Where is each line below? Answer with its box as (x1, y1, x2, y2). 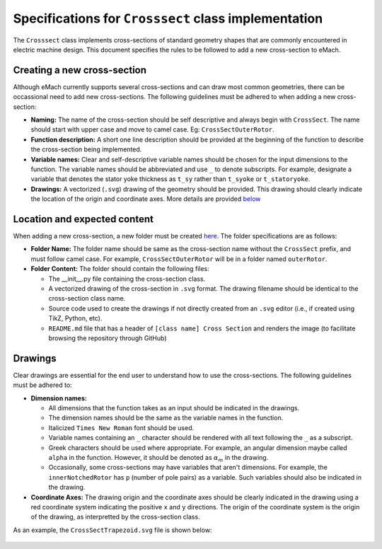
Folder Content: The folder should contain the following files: (30, 265, 209, 273)
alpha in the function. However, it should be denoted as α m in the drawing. (48, 453, 269, 463)
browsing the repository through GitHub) (48, 333, 167, 342)
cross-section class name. (48, 294, 126, 303)
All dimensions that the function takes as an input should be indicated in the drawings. (48, 404, 300, 412)
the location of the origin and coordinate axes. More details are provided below (30, 195, 261, 203)
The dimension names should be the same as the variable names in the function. (48, 414, 284, 422)
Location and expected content (13, 213, 154, 225)
